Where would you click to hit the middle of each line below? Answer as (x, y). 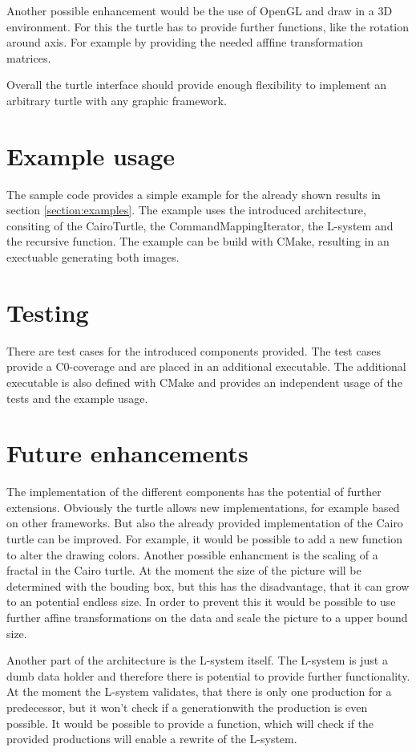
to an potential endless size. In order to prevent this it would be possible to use (201, 602)
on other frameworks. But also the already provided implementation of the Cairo (205, 523)
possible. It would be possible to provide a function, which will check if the (190, 723)
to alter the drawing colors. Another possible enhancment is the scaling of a (192, 554)
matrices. (29, 57)
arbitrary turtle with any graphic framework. (117, 100)
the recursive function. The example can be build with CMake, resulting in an (198, 241)
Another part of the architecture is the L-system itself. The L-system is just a (197, 660)
